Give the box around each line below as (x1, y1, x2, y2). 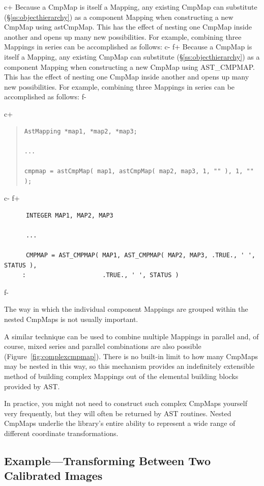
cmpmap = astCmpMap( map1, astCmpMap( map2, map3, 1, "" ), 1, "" (24, 167, 254, 175)
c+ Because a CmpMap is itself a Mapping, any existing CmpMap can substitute (4, 2, 257, 12)
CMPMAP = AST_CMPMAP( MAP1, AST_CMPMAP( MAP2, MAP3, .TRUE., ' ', (25, 252, 255, 259)
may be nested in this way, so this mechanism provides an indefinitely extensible (4, 361, 255, 371)
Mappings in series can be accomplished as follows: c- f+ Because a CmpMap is (4, 41, 252, 52)
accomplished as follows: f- (4, 91, 86, 102)
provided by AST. (4, 381, 60, 391)
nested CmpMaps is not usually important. (4, 314, 138, 325)
